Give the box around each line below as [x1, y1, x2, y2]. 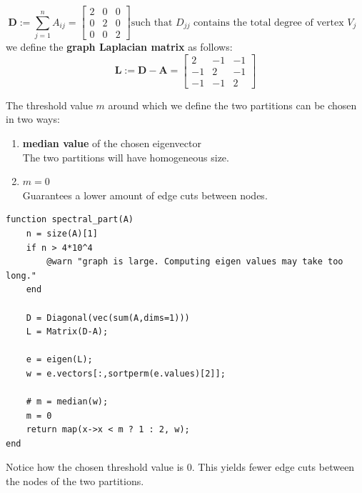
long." [6, 270, 36, 281]
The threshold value [6, 97, 93, 112]
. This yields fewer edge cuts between [191, 459, 355, 474]
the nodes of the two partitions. [6, 474, 144, 489]
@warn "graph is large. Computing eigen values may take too [46, 257, 343, 267]
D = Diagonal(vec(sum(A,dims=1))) [26, 312, 190, 323]
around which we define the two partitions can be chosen [108, 97, 357, 112]
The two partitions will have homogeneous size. [22, 149, 229, 164]
